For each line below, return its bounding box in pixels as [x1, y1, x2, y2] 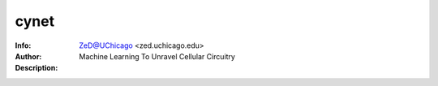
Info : [15, 41, 32, 50]
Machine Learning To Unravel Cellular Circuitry [79, 51, 235, 61]
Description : [15, 63, 58, 73]
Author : [15, 51, 42, 61]
